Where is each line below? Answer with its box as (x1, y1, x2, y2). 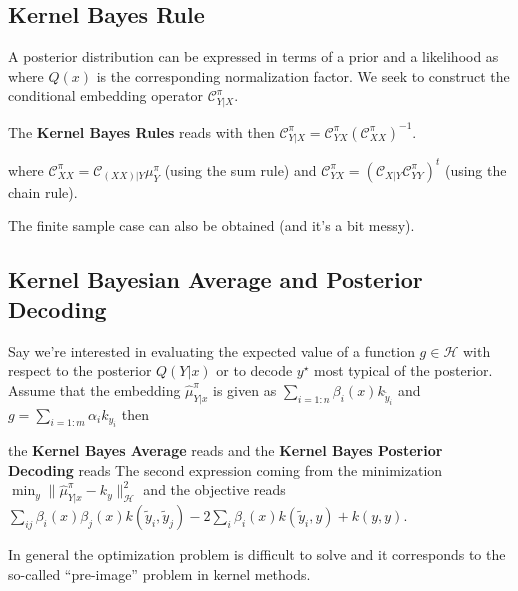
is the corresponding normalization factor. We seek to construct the (96, 65, 510, 86)
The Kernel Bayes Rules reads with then (8, 121, 275, 142)
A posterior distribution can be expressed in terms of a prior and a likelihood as (8, 46, 499, 67)
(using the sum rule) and (164, 159, 317, 180)
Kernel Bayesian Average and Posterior (8, 264, 423, 295)
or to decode (216, 360, 293, 381)
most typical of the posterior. (314, 360, 493, 381)
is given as (213, 379, 277, 400)
